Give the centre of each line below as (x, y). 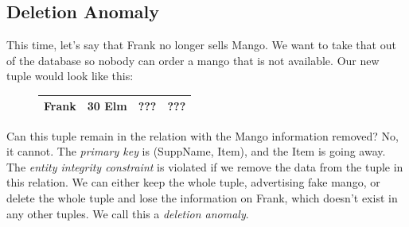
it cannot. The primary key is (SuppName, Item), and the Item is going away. (196, 151)
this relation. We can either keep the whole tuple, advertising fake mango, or (193, 182)
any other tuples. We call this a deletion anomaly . (128, 213)
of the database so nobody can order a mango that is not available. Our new (193, 60)
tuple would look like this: (70, 76)
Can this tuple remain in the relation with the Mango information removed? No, (203, 135)
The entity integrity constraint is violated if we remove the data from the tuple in (205, 166)
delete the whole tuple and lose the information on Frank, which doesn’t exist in (202, 197)
